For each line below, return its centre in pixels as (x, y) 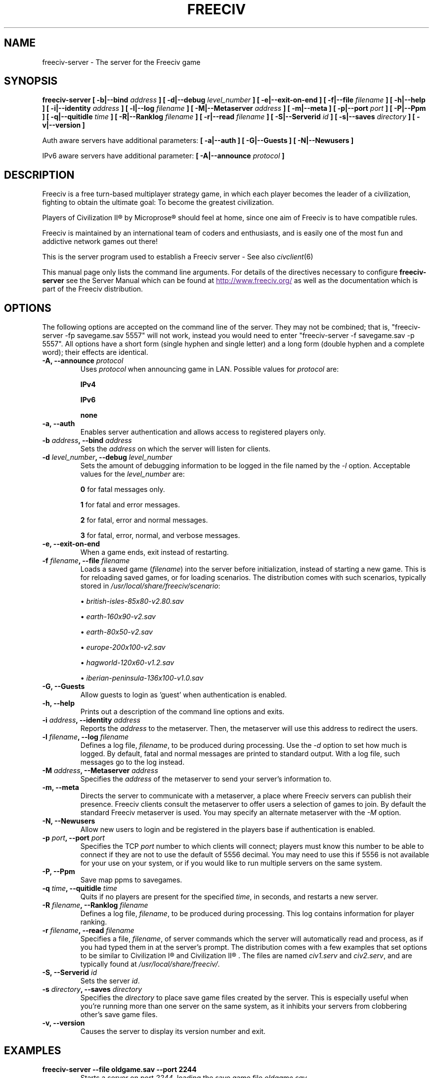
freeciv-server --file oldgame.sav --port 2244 (119, 1069)
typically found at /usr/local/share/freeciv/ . (150, 964)
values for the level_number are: (132, 474)
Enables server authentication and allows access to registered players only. (203, 432)
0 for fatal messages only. (123, 490)
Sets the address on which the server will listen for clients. (175, 449)
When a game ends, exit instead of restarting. (154, 552)
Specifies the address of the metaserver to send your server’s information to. (206, 779)
